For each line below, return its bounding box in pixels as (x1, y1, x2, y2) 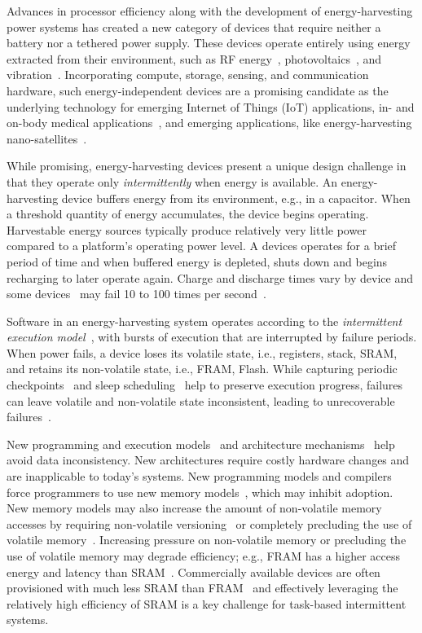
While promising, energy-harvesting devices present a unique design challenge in (7, 157, 407, 174)
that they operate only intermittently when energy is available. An (7, 173, 338, 190)
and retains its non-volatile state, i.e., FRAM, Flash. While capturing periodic (7, 360, 398, 377)
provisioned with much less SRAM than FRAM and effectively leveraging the (7, 579, 398, 596)
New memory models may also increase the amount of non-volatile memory (7, 499, 382, 517)
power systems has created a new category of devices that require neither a (7, 18, 381, 35)
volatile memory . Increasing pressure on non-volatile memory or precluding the (7, 531, 407, 548)
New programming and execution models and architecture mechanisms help (7, 435, 395, 452)
